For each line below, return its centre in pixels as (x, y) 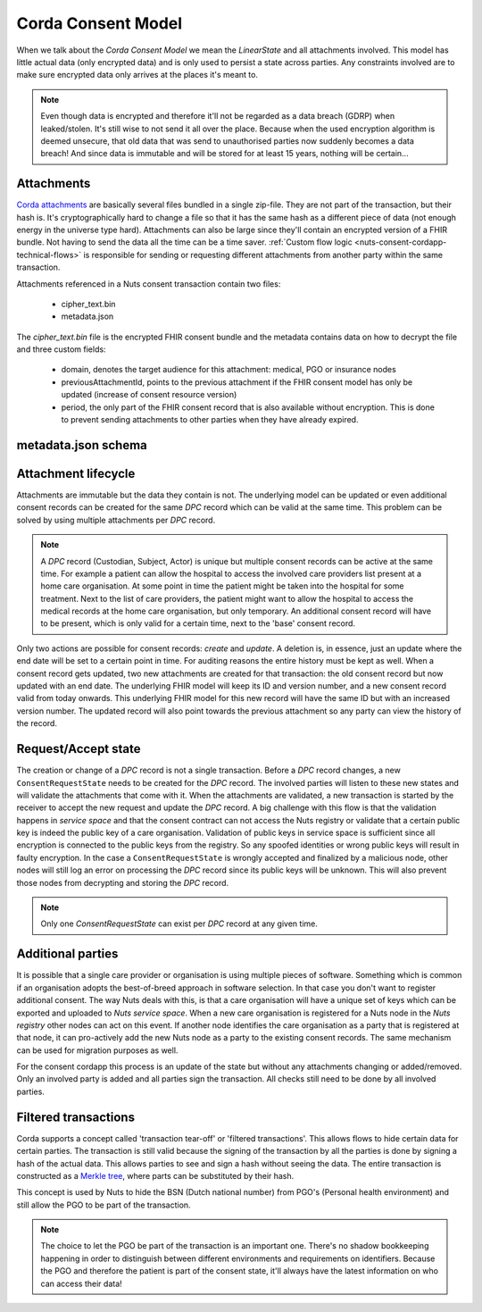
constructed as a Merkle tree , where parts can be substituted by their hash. (155, 1175)
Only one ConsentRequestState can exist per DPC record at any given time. (179, 923)
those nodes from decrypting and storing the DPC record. (123, 882)
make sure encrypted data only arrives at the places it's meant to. (137, 75)
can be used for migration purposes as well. (97, 1050)
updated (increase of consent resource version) (149, 395)
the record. (37, 723)
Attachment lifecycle (76, 473)
